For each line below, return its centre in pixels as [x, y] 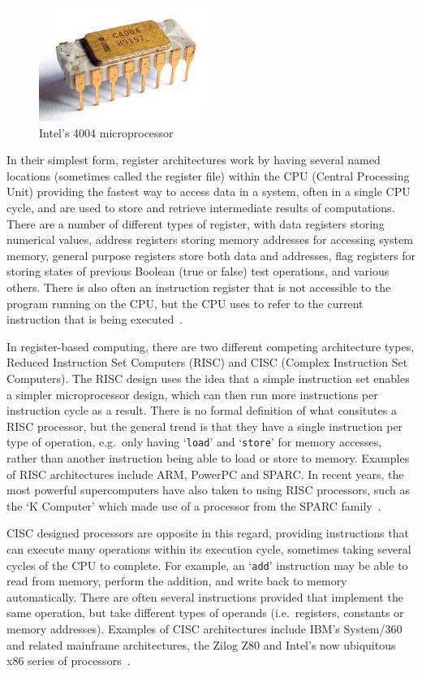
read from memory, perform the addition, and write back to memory [177, 581]
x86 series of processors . [69, 661]
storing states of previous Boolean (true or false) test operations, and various [198, 271]
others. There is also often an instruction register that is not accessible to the [199, 287]
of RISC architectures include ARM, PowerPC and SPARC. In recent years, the [205, 474]
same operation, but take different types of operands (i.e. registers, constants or [205, 613]
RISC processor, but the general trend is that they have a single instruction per [205, 426]
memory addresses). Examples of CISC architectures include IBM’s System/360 [205, 629]
